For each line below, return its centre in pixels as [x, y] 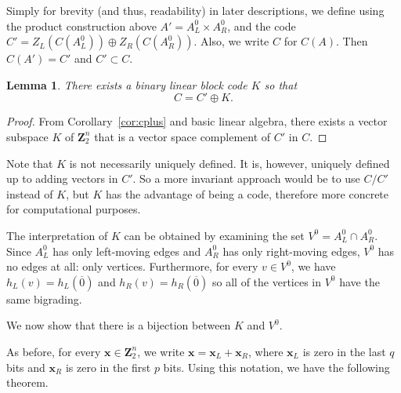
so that [281, 84]
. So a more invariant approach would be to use [246, 178]
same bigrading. [44, 298]
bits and [26, 367]
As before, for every [54, 351]
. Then [352, 41]
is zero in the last [344, 351]
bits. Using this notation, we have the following [276, 367]
